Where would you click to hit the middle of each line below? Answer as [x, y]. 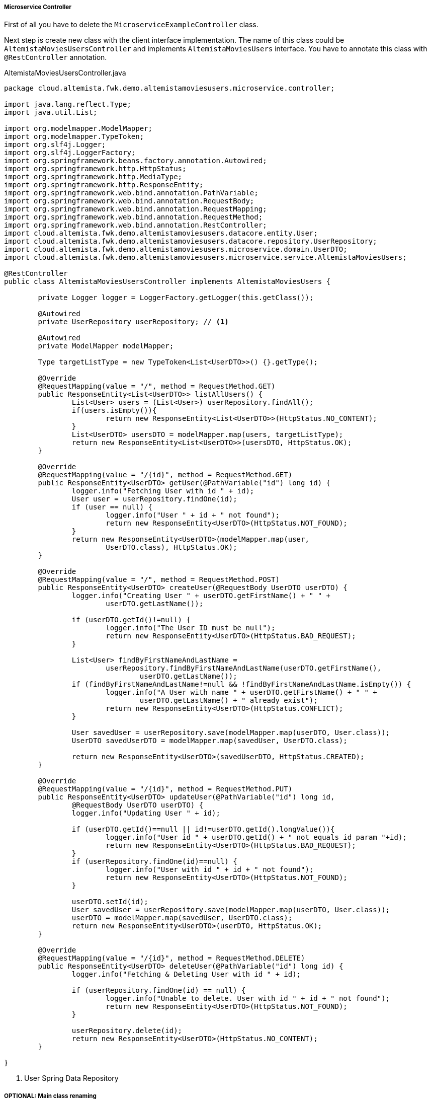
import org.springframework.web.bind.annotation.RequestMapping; [136, 209]
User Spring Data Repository [71, 1078]
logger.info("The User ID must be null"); [191, 628]
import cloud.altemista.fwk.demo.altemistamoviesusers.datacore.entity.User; [161, 233]
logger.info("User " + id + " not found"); [193, 515]
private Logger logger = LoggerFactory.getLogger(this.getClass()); [176, 298]
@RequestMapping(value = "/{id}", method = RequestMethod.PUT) [165, 789]
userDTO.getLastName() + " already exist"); [229, 701]
